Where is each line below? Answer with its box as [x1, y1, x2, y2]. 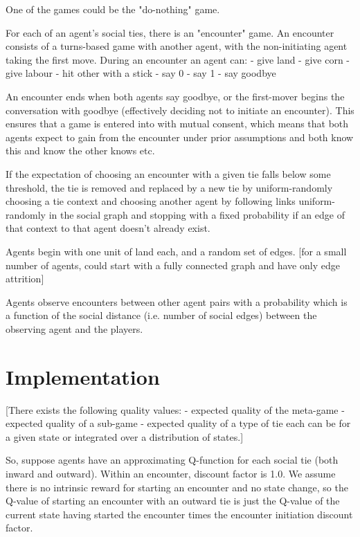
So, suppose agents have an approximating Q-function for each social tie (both [6, 453, 339, 467]
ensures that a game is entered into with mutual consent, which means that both [6, 116, 349, 131]
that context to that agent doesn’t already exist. [6, 221, 210, 235]
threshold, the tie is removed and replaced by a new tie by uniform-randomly [6, 180, 333, 194]
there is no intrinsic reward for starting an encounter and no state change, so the [6, 480, 348, 494]
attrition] [6, 271, 44, 286]
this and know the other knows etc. [6, 143, 155, 158]
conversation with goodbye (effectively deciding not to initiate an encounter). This [6, 102, 354, 117]
